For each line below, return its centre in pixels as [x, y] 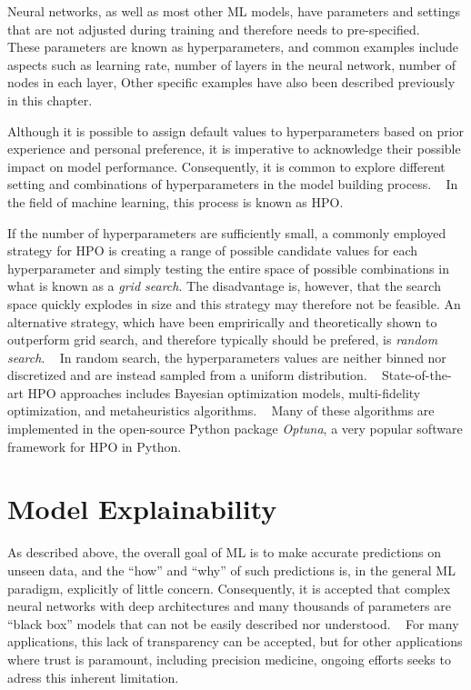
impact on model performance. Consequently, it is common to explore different [226, 166]
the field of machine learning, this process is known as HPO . [175, 201]
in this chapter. [50, 100]
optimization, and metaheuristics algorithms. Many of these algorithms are [221, 410]
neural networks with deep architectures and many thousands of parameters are [229, 606]
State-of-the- [416, 375]
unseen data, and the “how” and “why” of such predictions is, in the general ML [231, 570]
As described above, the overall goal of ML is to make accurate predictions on [225, 552]
